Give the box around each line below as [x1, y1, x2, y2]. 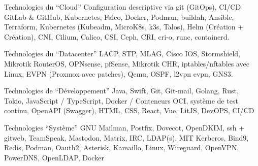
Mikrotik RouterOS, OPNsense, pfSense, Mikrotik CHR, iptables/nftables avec [4, 58, 249, 69]
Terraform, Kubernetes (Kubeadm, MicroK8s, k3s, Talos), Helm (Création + [4, 21, 244, 32]
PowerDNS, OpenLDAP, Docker [4, 152, 104, 162]
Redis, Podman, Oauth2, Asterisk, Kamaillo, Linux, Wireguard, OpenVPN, [4, 142, 239, 153]
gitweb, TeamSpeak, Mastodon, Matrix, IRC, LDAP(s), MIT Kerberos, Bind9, [4, 132, 249, 143]
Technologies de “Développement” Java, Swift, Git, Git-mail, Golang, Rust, [4, 85, 239, 96]
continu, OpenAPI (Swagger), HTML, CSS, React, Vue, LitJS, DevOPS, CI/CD [4, 105, 254, 116]
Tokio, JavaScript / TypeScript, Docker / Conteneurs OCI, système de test [4, 95, 238, 106]
